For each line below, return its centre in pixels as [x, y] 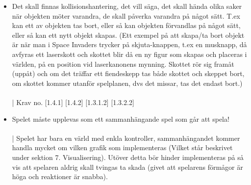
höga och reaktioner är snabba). [60, 176]
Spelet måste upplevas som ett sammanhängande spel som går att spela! [121, 119]
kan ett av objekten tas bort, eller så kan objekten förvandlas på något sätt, [126, 25]
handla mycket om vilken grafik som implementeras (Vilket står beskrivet [122, 147]
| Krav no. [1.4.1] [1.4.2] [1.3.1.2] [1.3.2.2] [73, 102]
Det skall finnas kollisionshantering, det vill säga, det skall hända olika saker [127, 6]
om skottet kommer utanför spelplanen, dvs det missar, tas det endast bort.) [127, 83]
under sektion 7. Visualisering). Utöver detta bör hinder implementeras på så [128, 157]
